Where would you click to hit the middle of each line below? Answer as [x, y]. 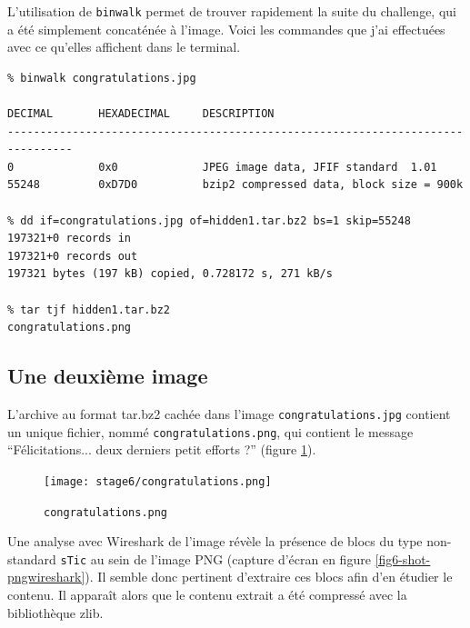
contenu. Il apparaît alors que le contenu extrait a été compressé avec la [207, 595]
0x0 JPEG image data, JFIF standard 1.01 [268, 167]
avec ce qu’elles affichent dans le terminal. [124, 47]
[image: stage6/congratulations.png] [158, 481]
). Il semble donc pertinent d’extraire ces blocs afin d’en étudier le [269, 577]
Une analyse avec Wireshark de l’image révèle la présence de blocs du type [215, 541]
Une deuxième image [108, 376]
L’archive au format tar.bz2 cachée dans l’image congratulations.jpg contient [229, 413]
